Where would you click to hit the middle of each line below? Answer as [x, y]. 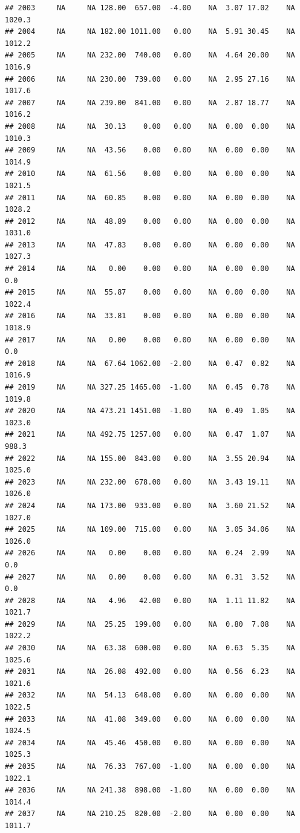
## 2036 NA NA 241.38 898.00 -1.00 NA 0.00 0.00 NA [150, 790]
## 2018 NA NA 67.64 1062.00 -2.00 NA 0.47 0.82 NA [150, 363]
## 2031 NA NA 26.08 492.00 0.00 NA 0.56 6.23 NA [150, 672]
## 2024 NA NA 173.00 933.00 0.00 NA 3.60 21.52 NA [150, 505]
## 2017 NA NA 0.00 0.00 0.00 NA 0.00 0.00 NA [150, 340]
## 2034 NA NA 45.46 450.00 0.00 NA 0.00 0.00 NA [150, 743]
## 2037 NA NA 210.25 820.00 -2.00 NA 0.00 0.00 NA [150, 814]
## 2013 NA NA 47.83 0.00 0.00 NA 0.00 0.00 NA [150, 245]
